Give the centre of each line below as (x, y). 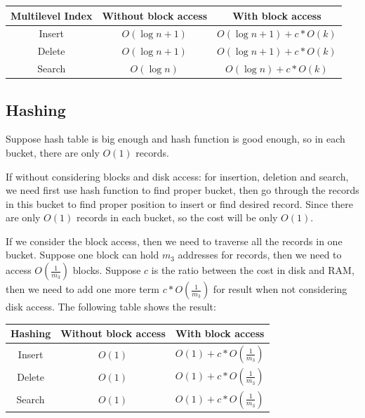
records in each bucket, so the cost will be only (177, 217)
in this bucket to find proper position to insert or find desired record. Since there (179, 203)
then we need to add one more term (82, 289)
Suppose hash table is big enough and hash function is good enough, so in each (175, 139)
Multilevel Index (52, 15)
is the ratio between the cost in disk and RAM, (253, 270)
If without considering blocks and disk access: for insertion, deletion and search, (177, 176)
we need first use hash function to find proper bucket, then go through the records (182, 190)
